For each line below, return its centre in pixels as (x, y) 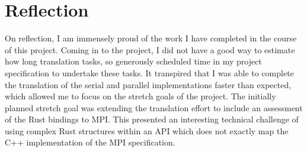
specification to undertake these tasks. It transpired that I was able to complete (149, 72)
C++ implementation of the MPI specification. (90, 142)
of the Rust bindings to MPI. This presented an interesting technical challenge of (152, 119)
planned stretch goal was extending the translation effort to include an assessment (154, 107)
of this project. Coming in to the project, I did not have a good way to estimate (150, 49)
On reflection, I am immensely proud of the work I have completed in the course (151, 38)
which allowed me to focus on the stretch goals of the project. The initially (140, 96)
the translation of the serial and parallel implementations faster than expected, (148, 84)
